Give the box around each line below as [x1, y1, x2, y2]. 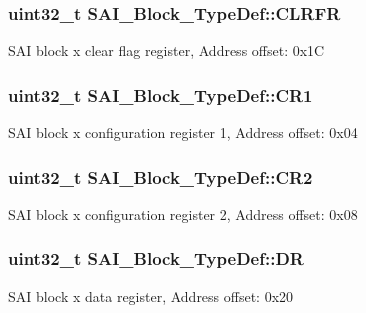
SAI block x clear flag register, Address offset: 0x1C [8, 40, 325, 61]
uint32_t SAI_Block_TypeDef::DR [8, 246, 304, 271]
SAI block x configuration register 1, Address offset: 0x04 [8, 122, 358, 143]
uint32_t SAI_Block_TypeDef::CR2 [8, 164, 313, 189]
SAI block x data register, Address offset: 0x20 [8, 285, 294, 306]
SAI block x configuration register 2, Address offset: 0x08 [8, 203, 358, 224]
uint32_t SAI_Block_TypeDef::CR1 [8, 82, 313, 107]
